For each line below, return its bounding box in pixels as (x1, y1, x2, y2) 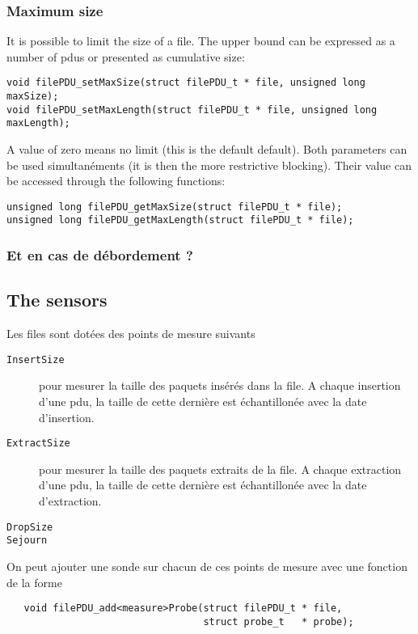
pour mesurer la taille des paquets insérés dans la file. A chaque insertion (39, 377, 401, 394)
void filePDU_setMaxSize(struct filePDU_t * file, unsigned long (6, 77, 365, 89)
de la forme (6, 573, 62, 590)
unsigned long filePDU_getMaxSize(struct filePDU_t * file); (6, 201, 343, 213)
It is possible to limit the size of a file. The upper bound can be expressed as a (6, 32, 395, 49)
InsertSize (6, 353, 65, 366)
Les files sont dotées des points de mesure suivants (6, 325, 255, 342)
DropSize (6, 521, 53, 533)
